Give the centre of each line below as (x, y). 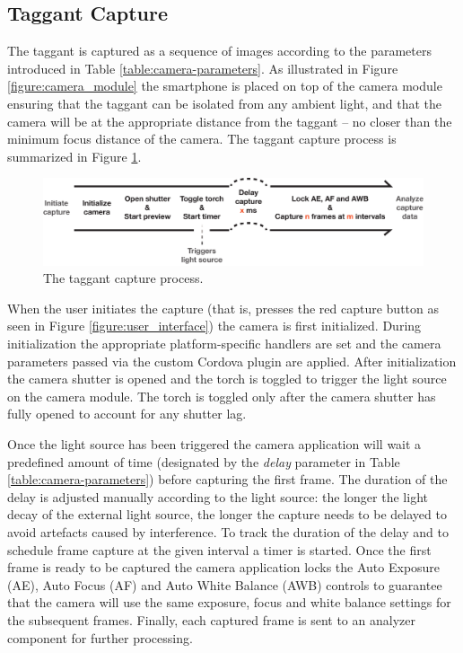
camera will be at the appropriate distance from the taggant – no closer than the (230, 121)
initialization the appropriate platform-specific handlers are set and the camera (224, 344)
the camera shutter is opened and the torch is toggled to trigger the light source (227, 379)
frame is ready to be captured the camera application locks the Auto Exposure (224, 567)
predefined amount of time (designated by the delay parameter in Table (204, 461)
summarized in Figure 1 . (74, 156)
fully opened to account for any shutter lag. (127, 414)
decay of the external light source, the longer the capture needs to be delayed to (227, 514)
